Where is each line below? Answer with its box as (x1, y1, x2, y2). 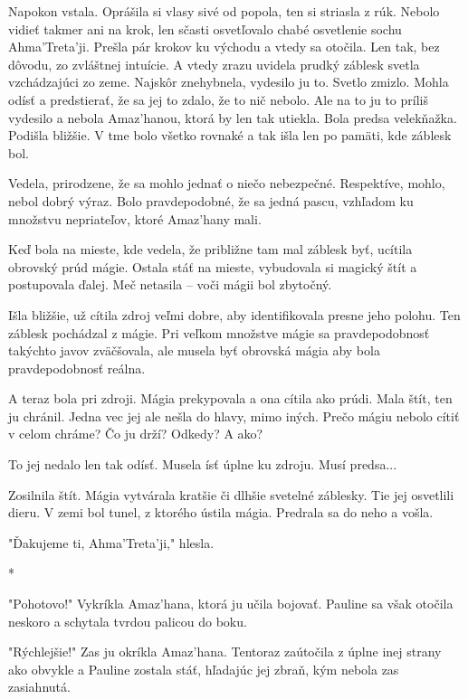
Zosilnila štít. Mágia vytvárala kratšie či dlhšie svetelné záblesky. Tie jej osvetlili (8, 485, 454, 504)
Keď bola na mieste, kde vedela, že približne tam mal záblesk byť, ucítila (8, 240, 413, 259)
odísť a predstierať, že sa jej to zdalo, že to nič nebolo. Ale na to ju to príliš (8, 90, 428, 109)
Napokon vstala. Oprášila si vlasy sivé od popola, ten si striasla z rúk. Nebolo (8, 2, 440, 20)
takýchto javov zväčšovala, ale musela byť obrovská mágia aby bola (8, 341, 380, 360)
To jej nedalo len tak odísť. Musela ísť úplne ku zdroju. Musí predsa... (8, 455, 397, 474)
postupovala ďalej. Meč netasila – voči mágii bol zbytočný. (8, 275, 332, 294)
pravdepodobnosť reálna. (8, 358, 146, 377)
